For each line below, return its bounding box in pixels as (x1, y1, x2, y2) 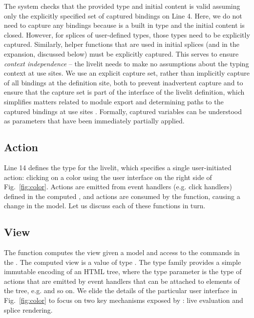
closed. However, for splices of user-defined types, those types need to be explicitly (4, 29, 250, 40)
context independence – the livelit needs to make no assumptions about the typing (4, 58, 249, 68)
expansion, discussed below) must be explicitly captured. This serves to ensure (4, 48, 239, 59)
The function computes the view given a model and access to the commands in (4, 247, 240, 258)
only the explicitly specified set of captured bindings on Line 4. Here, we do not (4, 10, 242, 20)
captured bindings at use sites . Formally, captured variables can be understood (4, 106, 242, 116)
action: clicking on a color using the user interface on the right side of (4, 172, 212, 182)
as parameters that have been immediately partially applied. (4, 116, 185, 126)
